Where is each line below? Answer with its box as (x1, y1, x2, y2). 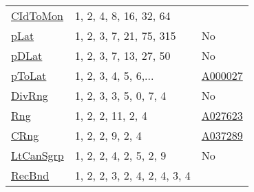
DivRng (11, 87, 48, 103)
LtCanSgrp (11, 147, 64, 163)
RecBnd (11, 167, 50, 183)
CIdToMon (11, 8, 64, 23)
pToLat (11, 67, 47, 83)
